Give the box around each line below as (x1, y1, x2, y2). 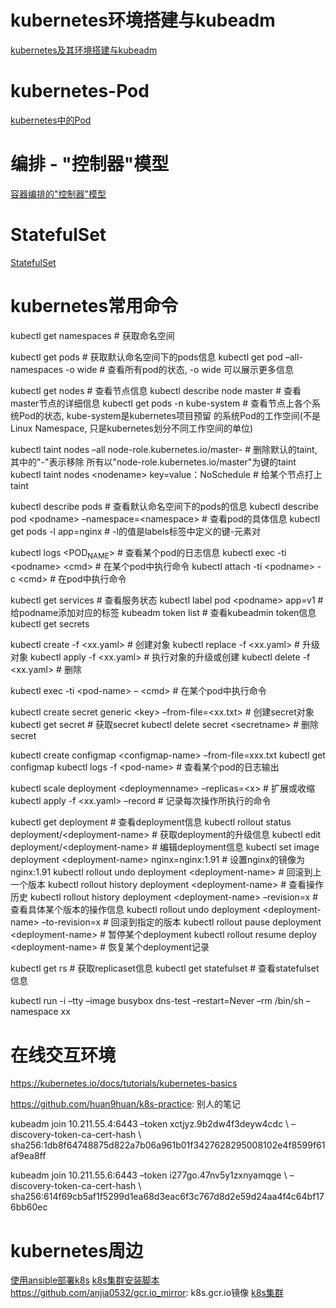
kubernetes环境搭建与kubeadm (10, 9, 276, 32)
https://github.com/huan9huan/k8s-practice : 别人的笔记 (10, 1098, 242, 1110)
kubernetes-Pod (10, 80, 150, 103)
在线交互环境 (10, 1044, 117, 1066)
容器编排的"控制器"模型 (10, 187, 107, 200)
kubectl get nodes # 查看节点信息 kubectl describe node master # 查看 (10, 384, 302, 396)
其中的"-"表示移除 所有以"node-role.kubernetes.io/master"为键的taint (10, 456, 297, 468)
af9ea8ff (10, 1150, 47, 1162)
